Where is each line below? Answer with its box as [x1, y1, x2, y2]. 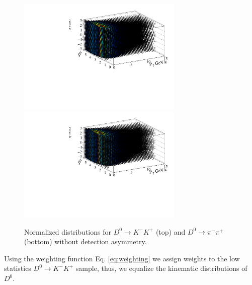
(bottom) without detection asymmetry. [24, 236, 147, 247]
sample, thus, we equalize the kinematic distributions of [75, 263, 247, 273]
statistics [4, 263, 31, 273]
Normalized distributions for [24, 226, 111, 237]
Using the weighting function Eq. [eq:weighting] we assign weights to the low [4, 253, 240, 263]
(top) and [155, 226, 186, 237]
